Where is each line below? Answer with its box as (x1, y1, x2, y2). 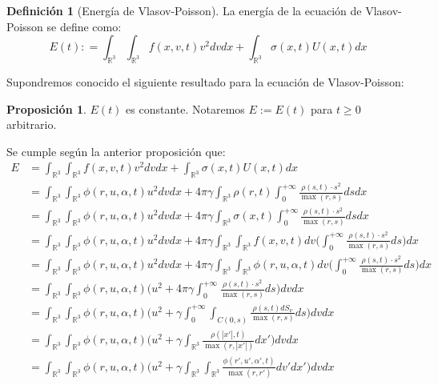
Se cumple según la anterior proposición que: (6, 142, 226, 159)
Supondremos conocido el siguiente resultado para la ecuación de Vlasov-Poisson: (6, 73, 404, 90)
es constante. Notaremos (126, 100, 245, 117)
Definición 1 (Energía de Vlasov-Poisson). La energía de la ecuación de (6, 2, 362, 18)
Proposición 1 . (6, 100, 86, 117)
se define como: (46, 18, 122, 34)
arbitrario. (6, 116, 57, 133)
